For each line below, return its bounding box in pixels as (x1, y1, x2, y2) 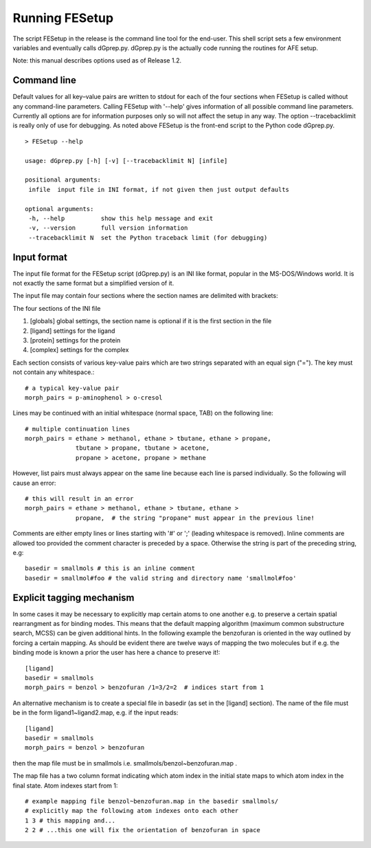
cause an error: (12, 479, 56, 487)
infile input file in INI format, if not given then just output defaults (28, 186, 290, 193)
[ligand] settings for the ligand (30, 327, 115, 335)
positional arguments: (25, 176, 102, 184)
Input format (12, 251, 68, 263)
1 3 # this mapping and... (25, 816, 116, 825)
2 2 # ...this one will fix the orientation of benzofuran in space (25, 826, 260, 834)
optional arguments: (25, 205, 94, 213)
